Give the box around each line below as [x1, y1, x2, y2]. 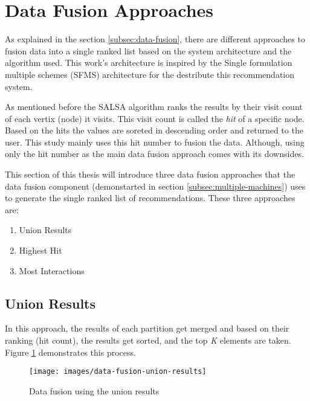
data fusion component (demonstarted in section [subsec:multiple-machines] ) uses [5, 179, 306, 192]
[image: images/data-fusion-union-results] [29, 367, 207, 376]
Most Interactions [19, 264, 85, 277]
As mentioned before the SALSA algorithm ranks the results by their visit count [5, 100, 303, 113]
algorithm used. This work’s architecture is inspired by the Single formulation [5, 56, 292, 69]
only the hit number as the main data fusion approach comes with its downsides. [5, 147, 304, 160]
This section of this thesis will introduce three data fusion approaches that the [5, 168, 295, 181]
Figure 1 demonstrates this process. [5, 345, 136, 358]
